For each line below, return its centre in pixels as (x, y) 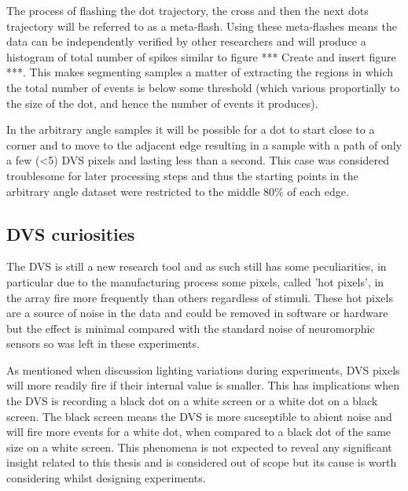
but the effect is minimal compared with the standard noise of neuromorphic (191, 328)
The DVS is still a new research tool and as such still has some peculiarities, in (197, 266)
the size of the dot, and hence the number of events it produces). (162, 103)
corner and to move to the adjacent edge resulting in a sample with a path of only (204, 144)
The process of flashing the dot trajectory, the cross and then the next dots (187, 10)
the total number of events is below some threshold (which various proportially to (203, 87)
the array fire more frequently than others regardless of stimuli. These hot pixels (200, 297)
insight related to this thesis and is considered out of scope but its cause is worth (202, 462)
